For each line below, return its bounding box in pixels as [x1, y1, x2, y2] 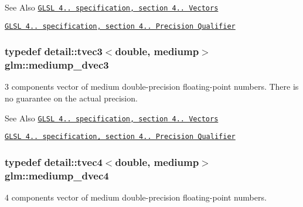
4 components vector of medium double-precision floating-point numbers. [5, 191, 267, 203]
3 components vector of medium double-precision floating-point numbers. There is [5, 80, 299, 93]
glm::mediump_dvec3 [5, 57, 109, 72]
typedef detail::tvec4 [5, 154, 103, 169]
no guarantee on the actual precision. [5, 92, 138, 104]
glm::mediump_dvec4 [5, 168, 109, 182]
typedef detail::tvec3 [5, 44, 103, 59]
